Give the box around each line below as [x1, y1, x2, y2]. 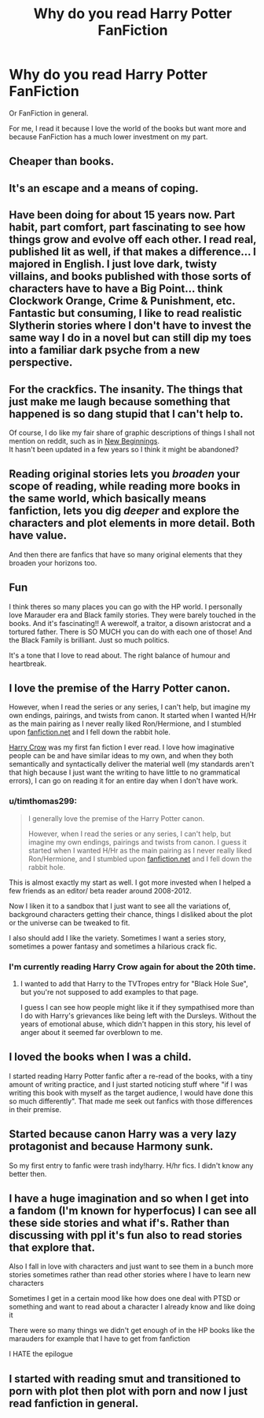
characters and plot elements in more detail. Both [9, 517, 255, 530]
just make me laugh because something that [9, 395, 231, 408]
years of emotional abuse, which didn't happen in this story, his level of [20, 1019, 251, 1029]
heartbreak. [9, 658, 46, 668]
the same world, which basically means [9, 492, 207, 506]
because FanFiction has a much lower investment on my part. [9, 131, 208, 142]
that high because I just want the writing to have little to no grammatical [9, 768, 240, 777]
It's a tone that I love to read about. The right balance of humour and [9, 650, 231, 660]
